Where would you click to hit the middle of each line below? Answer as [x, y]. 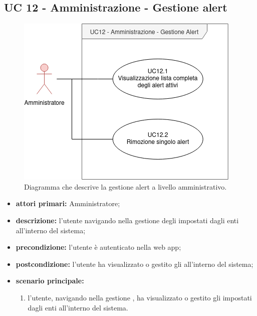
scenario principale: [50, 281]
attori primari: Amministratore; [68, 203]
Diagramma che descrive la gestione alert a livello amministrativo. [125, 186]
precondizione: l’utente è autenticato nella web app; [98, 247]
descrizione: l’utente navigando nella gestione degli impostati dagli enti [127, 220]
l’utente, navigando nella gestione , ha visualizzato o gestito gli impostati [140, 297]
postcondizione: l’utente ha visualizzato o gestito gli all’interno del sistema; [135, 264]
